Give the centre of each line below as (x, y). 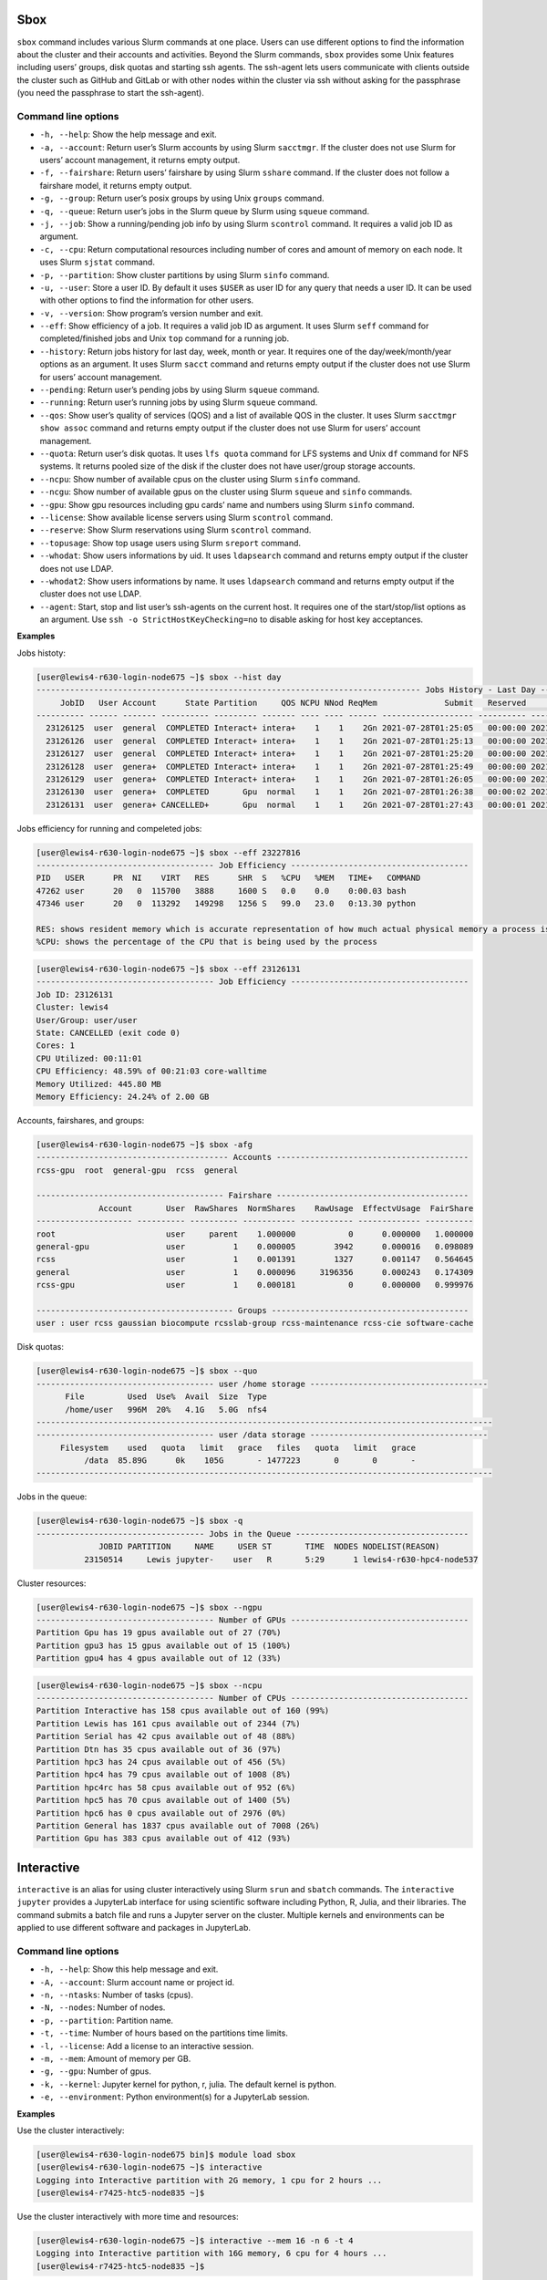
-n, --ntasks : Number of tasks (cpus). (116, 1995)
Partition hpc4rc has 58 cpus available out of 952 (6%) (166, 1787)
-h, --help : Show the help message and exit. (129, 135)
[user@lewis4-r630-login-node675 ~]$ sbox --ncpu (149, 1685)
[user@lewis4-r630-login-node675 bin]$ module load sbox (166, 2154)
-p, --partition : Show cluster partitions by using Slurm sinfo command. (185, 275)
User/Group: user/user (87, 1020)
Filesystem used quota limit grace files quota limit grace (238, 1447)
